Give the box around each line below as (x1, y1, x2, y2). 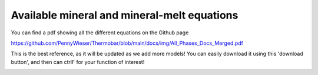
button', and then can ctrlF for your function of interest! (11, 58, 145, 65)
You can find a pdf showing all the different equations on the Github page (11, 29, 189, 36)
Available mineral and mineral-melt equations (11, 9, 238, 22)
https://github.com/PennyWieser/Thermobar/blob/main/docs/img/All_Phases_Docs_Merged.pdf (11, 40, 244, 47)
